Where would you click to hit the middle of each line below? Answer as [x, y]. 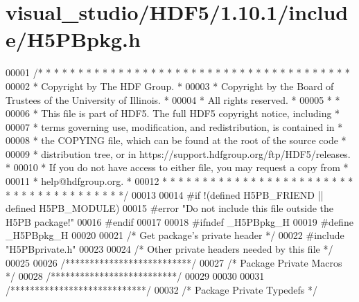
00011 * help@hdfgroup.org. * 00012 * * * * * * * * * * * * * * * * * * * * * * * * [179, 181]
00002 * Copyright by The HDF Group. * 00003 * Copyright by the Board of [170, 86]
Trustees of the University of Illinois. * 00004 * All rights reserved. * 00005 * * [173, 99]
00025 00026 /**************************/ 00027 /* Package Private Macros [174, 262]
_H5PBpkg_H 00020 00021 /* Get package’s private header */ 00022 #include [175, 235]
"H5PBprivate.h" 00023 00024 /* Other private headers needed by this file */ [169, 249]
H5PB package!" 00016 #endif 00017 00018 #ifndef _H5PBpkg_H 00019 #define [179, 221]
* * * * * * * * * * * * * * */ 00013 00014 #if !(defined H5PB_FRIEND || [165, 194]
